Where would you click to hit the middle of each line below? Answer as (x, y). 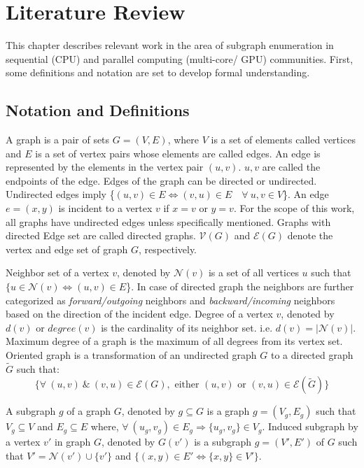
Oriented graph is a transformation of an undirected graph (131, 355)
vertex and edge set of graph (67, 249)
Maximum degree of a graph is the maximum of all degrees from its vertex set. (174, 341)
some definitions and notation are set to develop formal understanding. (158, 72)
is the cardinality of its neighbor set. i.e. (187, 327)
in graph (72, 442)
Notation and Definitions (98, 110)
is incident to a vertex (105, 208)
